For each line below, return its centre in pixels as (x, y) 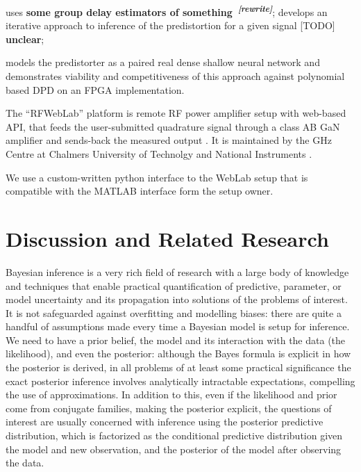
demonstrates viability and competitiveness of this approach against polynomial (175, 76)
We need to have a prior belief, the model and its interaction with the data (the (176, 340)
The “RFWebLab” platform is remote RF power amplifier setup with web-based (176, 113)
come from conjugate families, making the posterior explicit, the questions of (169, 408)
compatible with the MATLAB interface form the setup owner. (140, 191)
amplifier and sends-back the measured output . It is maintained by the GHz (169, 140)
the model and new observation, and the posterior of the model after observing (174, 449)
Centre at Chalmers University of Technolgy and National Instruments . (159, 154)
